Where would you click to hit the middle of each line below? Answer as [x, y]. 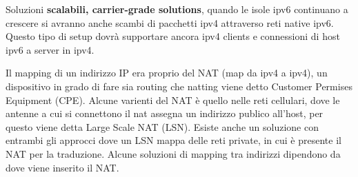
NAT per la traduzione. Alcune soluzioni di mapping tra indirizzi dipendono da [173, 153]
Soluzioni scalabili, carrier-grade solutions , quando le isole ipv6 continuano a [177, 9]
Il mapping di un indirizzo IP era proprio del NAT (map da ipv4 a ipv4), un [167, 73]
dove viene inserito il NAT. [62, 167]
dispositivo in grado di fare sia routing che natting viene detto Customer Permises [179, 86]
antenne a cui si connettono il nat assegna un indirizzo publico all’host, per [165, 113]
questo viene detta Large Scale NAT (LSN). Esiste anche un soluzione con [162, 126]
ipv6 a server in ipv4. [50, 49]
